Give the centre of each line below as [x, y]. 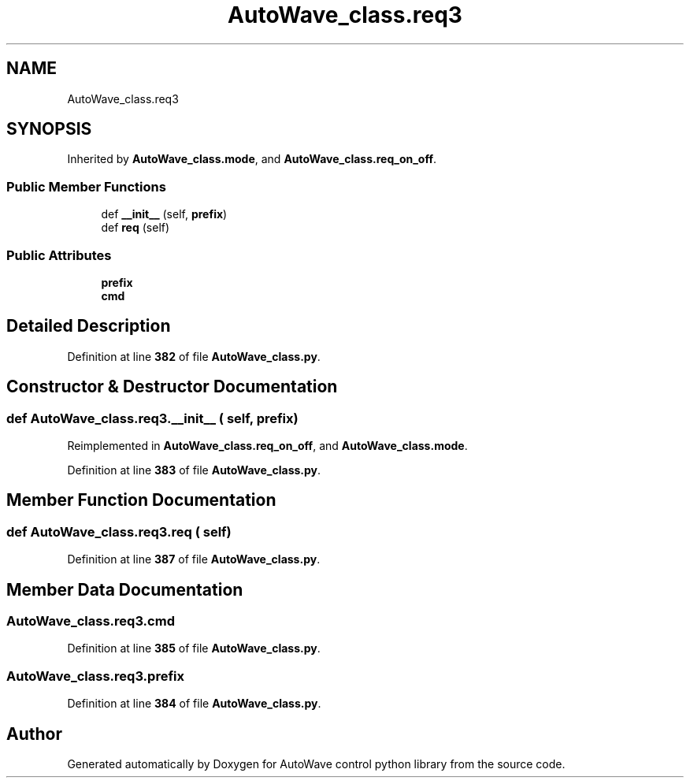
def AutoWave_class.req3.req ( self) [119, 531]
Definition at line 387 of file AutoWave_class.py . [194, 559]
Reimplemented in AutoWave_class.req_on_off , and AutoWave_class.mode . [267, 446]
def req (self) [135, 228]
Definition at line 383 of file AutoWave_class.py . [194, 470]
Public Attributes [59, 255]
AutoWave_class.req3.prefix [95, 676]
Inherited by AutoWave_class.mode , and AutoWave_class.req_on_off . [252, 159]
